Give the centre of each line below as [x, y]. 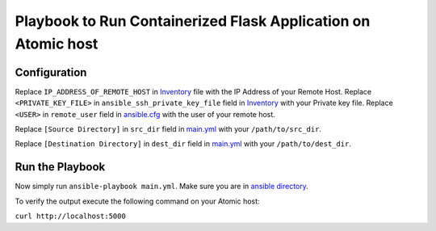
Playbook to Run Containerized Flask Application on [193, 21]
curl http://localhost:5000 [71, 216]
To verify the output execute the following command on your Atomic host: [137, 201]
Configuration [51, 72]
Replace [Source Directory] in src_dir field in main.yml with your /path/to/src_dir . [168, 129]
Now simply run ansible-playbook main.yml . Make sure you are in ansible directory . [161, 187]
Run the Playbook [60, 167]
